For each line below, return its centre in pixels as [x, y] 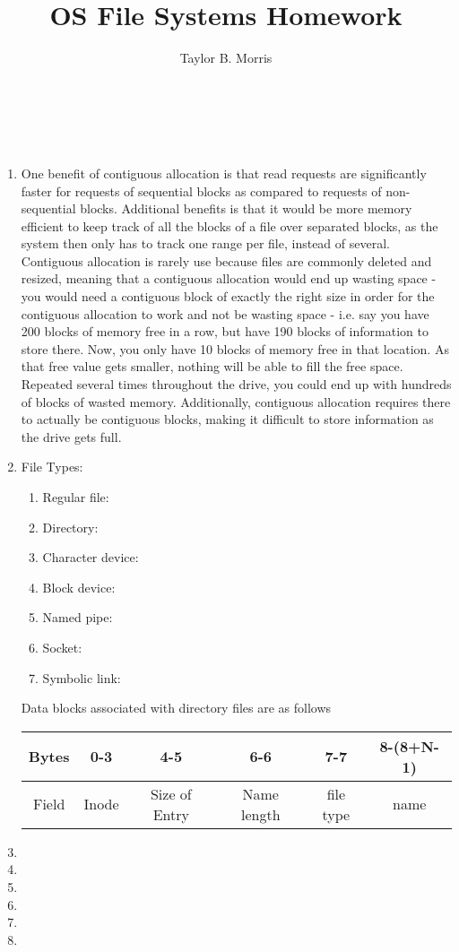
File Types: [52, 467]
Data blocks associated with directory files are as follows [176, 708]
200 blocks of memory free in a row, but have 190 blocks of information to [225, 331]
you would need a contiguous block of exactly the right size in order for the [228, 296]
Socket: [62, 647]
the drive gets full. [71, 436]
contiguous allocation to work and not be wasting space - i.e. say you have [225, 313]
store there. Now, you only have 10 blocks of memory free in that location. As [235, 348]
